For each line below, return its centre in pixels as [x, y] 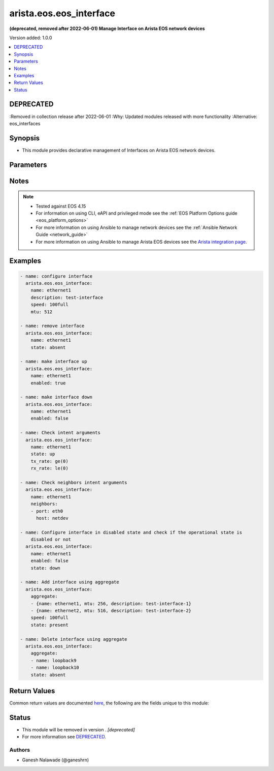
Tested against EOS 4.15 [61, 206]
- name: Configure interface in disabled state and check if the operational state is [131, 532]
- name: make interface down [56, 397]
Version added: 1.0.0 [31, 38]
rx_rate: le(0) [49, 468]
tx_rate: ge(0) [49, 461]
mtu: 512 [42, 312]
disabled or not [51, 540]
